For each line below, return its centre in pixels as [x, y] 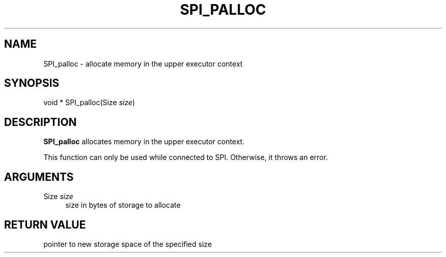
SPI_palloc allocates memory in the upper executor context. [144, 142]
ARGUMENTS [39, 177]
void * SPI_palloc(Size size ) [89, 103]
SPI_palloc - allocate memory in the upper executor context [143, 63]
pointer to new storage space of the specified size [128, 244]
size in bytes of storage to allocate [123, 205]
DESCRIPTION [40, 122]
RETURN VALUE [45, 224]
